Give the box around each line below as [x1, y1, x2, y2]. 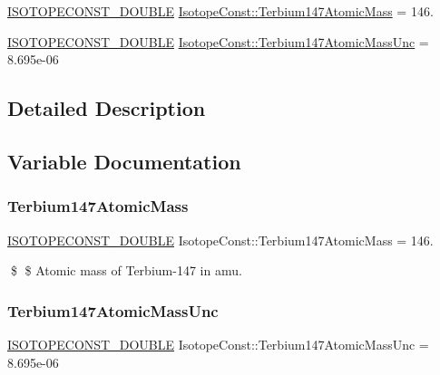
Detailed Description [7, 94, 206, 122]
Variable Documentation [7, 147, 241, 175]
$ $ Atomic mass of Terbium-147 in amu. [10, 261, 242, 280]
